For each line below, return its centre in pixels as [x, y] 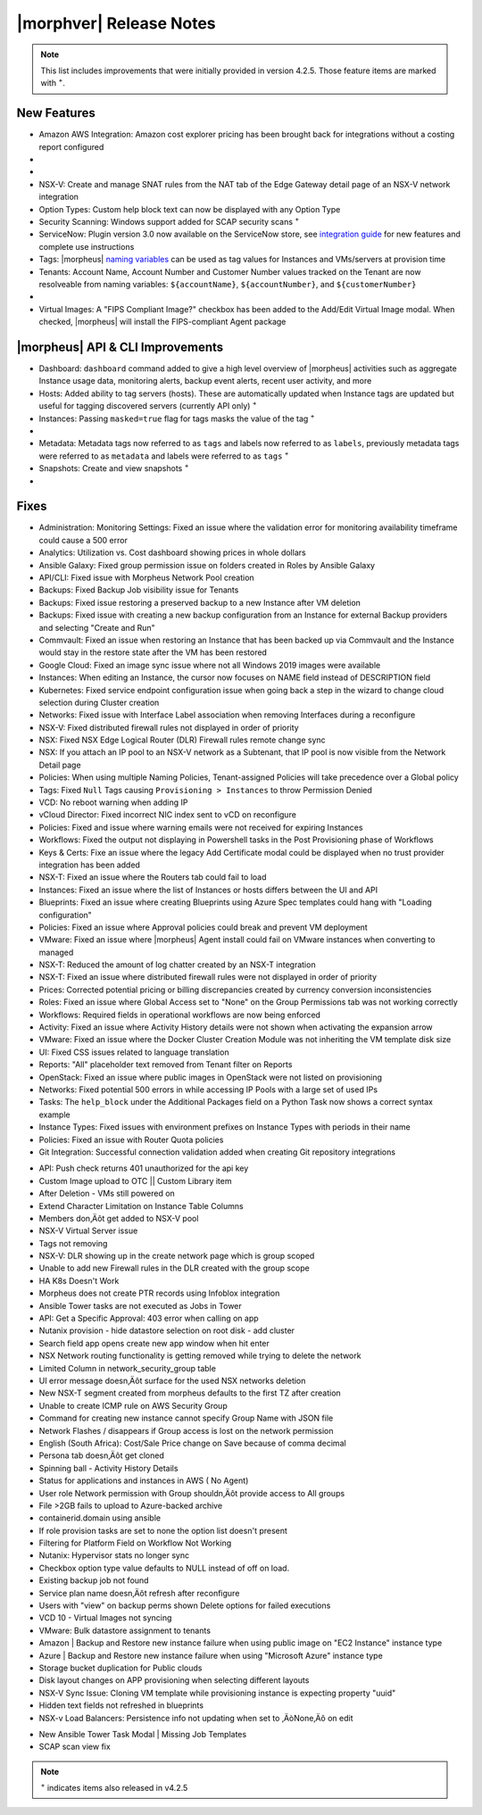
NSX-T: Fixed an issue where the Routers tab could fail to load [153, 877]
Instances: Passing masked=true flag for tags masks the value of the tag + [177, 418]
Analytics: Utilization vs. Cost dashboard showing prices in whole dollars [173, 552]
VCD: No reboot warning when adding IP [113, 802]
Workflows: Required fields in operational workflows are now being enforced [180, 1015]
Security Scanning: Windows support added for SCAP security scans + [169, 221]
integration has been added [89, 865]
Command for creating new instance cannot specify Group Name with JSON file [186, 1418]
